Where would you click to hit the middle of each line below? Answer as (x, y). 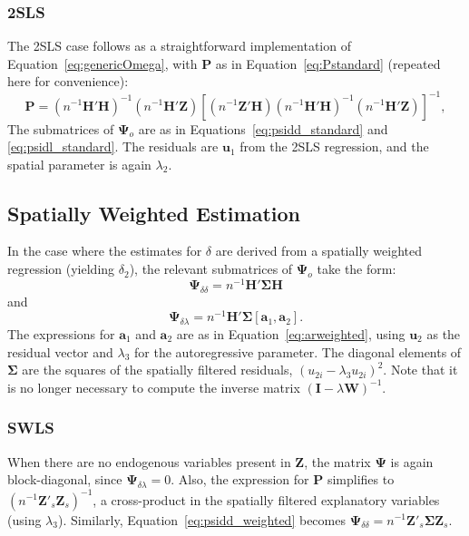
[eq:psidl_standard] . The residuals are (113, 146)
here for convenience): (68, 81)
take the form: (357, 269)
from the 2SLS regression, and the (334, 146)
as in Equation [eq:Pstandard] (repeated (328, 63)
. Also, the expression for (240, 479)
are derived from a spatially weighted (318, 251)
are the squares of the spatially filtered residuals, (157, 370)
